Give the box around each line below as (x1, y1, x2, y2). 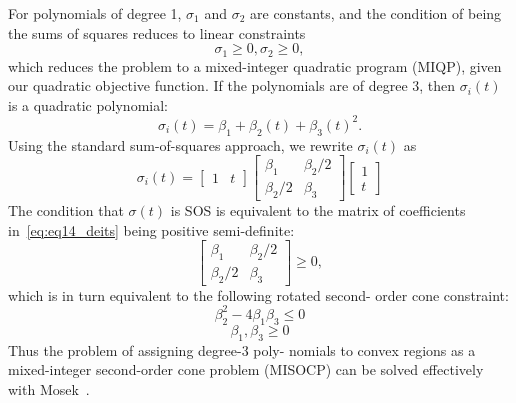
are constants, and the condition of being (250, 3, 502, 23)
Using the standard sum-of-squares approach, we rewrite (8, 134, 353, 155)
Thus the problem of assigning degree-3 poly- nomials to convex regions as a (8, 339, 476, 360)
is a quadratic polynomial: (8, 94, 168, 115)
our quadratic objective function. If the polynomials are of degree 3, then (8, 75, 456, 96)
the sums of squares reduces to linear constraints (8, 22, 306, 43)
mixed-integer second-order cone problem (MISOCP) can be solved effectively (8, 359, 484, 380)
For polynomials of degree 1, (8, 3, 182, 23)
